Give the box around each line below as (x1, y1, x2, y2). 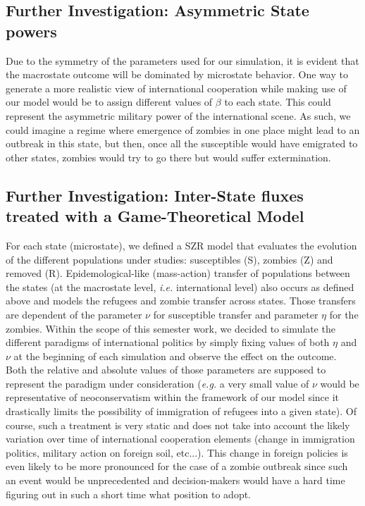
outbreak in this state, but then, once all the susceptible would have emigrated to (6, 136, 358, 151)
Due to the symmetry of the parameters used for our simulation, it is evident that (6, 53, 359, 68)
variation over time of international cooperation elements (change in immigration (6, 431, 355, 446)
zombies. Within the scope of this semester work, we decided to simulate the (6, 321, 335, 335)
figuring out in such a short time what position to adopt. (6, 486, 252, 501)
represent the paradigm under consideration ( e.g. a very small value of (6, 376, 309, 390)
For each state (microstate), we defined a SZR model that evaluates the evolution (6, 237, 357, 252)
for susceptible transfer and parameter (153, 307, 318, 321)
